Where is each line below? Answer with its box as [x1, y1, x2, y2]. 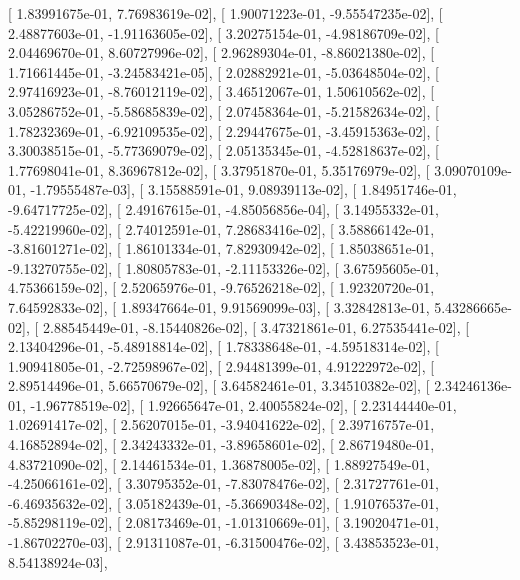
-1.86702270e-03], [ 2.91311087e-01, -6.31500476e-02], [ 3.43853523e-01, [8, 532, 439, 553]
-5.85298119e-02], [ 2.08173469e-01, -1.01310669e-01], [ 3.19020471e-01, [8, 512, 439, 533]
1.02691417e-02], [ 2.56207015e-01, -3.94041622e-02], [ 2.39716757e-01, [8, 414, 435, 435]
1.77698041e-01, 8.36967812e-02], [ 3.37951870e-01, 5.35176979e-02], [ [8, 159, 430, 180]
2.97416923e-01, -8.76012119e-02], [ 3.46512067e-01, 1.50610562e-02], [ [8, 81, 435, 102]
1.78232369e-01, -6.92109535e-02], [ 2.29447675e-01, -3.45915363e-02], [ [8, 120, 439, 141]
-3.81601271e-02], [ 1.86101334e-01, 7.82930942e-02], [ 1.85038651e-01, [8, 238, 435, 259]
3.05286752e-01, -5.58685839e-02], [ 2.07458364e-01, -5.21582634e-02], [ [8, 100, 439, 121]
